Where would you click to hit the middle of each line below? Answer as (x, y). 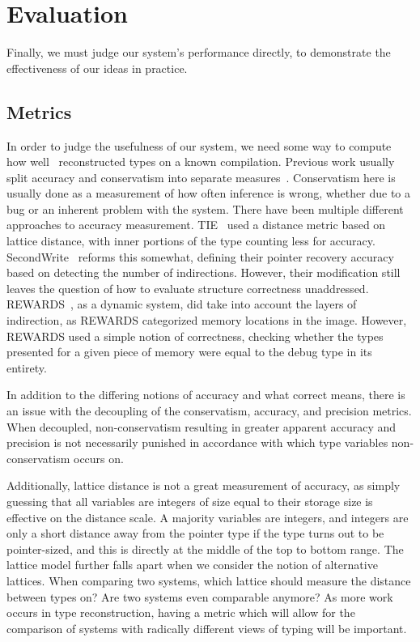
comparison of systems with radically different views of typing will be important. (207, 628)
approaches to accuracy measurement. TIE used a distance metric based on (196, 225)
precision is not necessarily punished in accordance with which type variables (197, 442)
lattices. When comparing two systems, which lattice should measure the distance (209, 580)
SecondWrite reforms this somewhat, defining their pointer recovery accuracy (200, 256)
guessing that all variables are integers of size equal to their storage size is (190, 501)
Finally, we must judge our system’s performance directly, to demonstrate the (199, 52)
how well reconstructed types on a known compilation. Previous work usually (201, 162)
